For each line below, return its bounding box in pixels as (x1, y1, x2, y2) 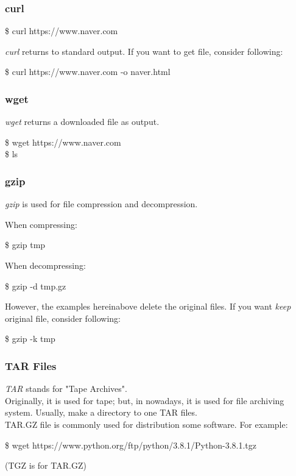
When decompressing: (5, 259, 86, 271)
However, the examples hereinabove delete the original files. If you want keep (5, 300, 291, 313)
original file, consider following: (5, 311, 121, 324)
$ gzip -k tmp (5, 332, 55, 345)
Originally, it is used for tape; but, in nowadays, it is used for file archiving (5, 394, 284, 407)
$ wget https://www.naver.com (5, 135, 121, 148)
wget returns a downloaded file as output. (5, 115, 160, 128)
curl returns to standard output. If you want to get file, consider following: (5, 44, 283, 57)
